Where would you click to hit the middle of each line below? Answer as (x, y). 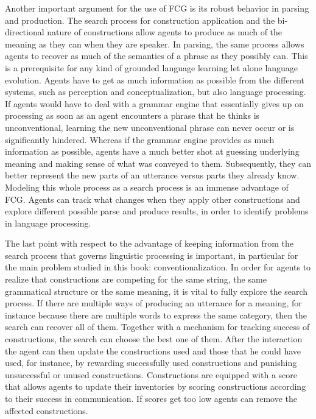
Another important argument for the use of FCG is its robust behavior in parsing (157, 8)
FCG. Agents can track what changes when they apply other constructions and (153, 199)
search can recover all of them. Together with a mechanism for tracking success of (157, 327)
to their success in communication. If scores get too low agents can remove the (151, 398)
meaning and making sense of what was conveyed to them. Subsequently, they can (158, 163)
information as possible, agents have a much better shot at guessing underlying (152, 151)
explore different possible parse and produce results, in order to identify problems (157, 211)
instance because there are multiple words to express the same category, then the (156, 315)
